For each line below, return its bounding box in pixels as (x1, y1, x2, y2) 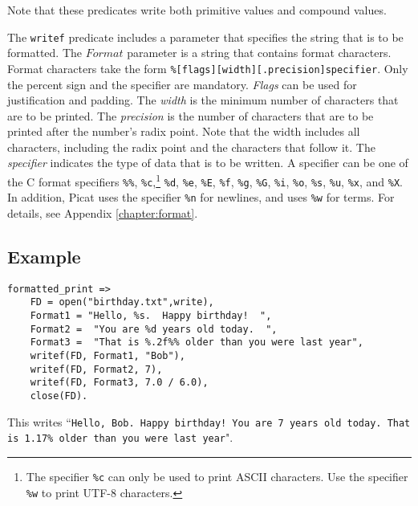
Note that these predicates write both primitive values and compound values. (7, 2, 387, 18)
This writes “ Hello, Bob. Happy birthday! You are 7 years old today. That (7, 413, 411, 430)
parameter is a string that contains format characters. (127, 44, 392, 61)
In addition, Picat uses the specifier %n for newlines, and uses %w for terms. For (7, 189, 395, 206)
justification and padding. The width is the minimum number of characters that (7, 92, 399, 108)
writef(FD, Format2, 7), (30, 363, 163, 375)
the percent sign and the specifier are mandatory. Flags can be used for (7, 75, 357, 92)
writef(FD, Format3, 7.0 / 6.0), (30, 377, 209, 389)
